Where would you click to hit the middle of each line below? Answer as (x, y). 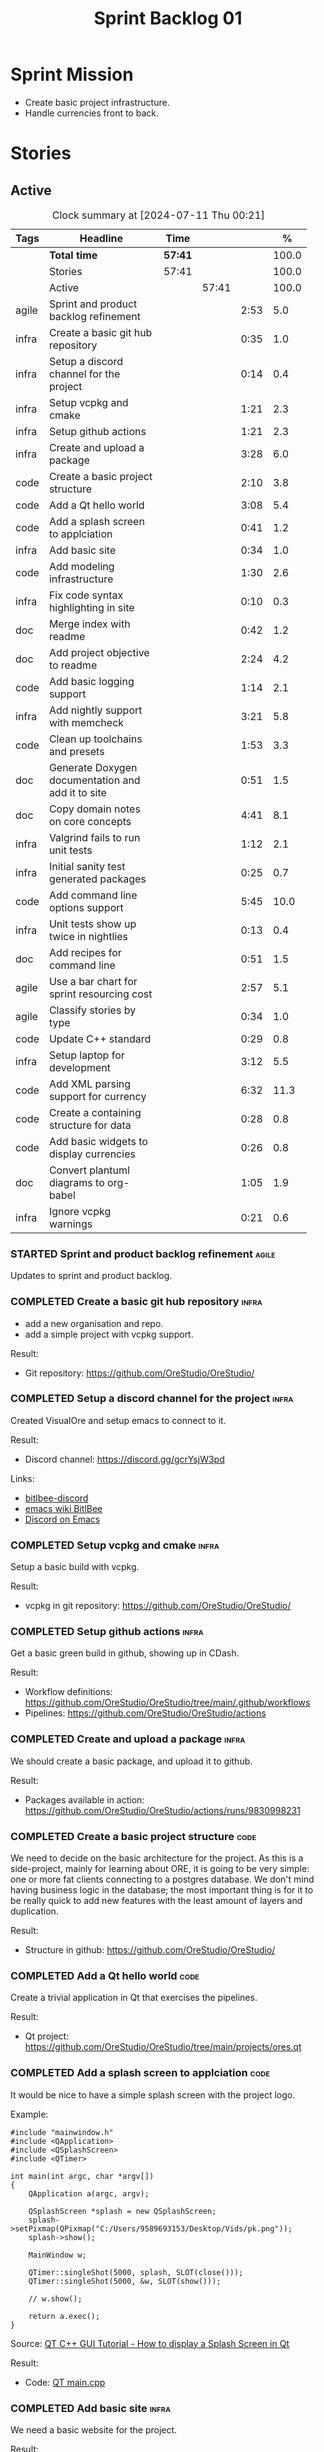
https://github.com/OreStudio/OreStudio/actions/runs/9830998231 (162, 1810)
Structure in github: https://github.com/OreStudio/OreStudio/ (150, 1950)
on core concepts (90, 821)
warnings (70, 1224)
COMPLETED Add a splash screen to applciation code (140, 2073)
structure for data (90, 1125)
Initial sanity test (87, 866)
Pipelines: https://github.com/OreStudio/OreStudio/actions (145, 1713)
